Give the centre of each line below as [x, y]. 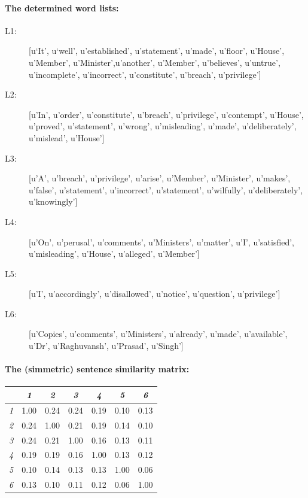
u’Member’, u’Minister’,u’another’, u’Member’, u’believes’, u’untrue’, [155, 62]
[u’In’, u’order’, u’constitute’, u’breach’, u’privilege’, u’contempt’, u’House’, [166, 114]
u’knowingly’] [53, 201]
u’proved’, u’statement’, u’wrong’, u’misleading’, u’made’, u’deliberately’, [163, 126]
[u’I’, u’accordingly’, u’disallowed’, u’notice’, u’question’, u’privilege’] [155, 294]
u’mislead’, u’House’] [67, 137]
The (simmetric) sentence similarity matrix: [97, 369]
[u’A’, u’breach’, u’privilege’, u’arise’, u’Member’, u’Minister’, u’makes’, [160, 178]
